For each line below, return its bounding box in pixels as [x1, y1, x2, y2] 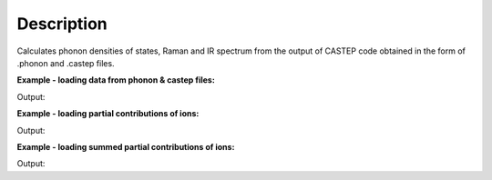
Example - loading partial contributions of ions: [16, 108, 200, 119]
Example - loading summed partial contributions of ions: [16, 141, 235, 152]
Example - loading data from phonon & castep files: [16, 75, 216, 85]
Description [16, 14, 108, 34]
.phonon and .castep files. [16, 57, 115, 68]
